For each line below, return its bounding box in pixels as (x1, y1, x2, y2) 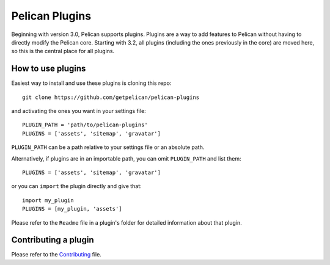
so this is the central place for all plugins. (11, 48, 115, 55)
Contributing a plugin (11, 235, 94, 245)
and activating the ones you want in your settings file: (11, 107, 146, 115)
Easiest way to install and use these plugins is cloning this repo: (11, 79, 172, 87)
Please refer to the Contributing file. (11, 251, 102, 258)
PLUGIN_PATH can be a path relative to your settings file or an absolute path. (11, 143, 205, 151)
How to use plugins (11, 64, 86, 74)
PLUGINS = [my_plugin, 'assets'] (22, 205, 122, 212)
